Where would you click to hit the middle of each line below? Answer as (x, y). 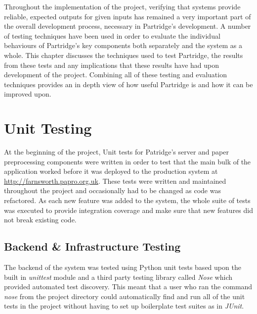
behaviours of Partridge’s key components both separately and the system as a (123, 45)
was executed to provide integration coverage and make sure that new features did (128, 210)
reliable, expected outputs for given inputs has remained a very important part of (128, 16)
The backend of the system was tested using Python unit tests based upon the (123, 267)
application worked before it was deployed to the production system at (111, 171)
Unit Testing (48, 128)
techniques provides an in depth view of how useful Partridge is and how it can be (128, 84)
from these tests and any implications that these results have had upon (111, 65)
